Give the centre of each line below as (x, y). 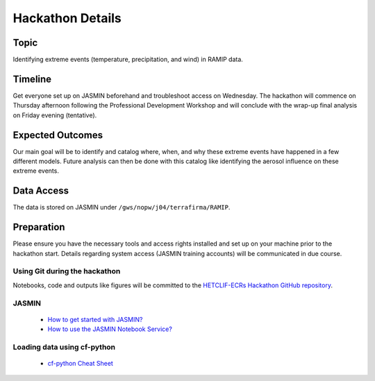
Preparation (39, 227)
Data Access (41, 191)
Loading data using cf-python (64, 347)
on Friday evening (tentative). (55, 115)
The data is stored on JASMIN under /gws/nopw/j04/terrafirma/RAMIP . (122, 208)
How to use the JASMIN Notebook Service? (110, 329)
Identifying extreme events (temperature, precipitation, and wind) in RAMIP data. (128, 60)
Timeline (32, 79)
